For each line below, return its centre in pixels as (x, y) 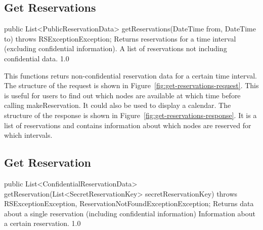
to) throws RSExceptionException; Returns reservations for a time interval (120, 38)
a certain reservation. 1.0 (42, 223)
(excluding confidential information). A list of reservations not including (116, 48)
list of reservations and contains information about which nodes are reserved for (128, 125)
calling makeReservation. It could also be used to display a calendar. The (118, 105)
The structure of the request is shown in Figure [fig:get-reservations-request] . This (131, 85)
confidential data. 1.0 (37, 58)
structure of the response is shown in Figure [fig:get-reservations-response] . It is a (130, 115)
